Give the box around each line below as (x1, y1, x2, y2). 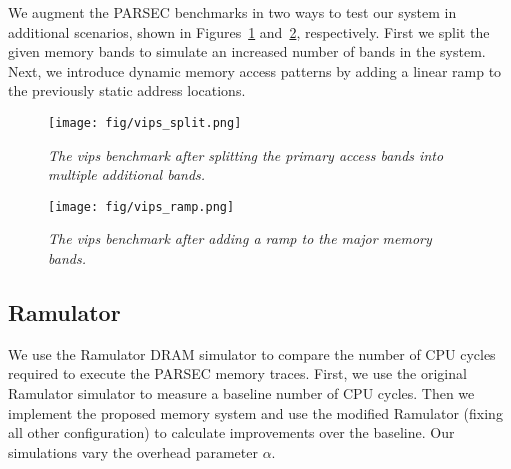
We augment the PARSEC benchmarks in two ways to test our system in (8, 2, 457, 22)
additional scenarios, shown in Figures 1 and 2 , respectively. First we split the (8, 21, 490, 42)
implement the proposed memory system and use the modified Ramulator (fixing (8, 402, 503, 423)
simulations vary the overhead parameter (8, 441, 258, 462)
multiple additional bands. (48, 164, 206, 185)
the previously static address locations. (8, 80, 246, 101)
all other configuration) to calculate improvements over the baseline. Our (8, 422, 455, 443)
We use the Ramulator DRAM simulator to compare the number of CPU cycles (8, 343, 496, 364)
